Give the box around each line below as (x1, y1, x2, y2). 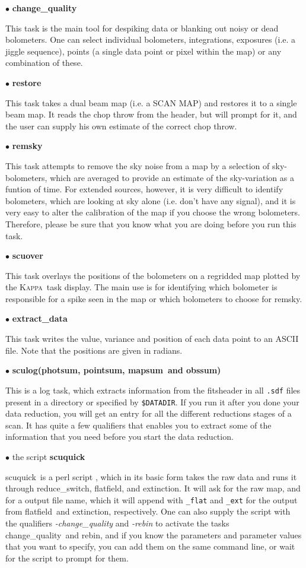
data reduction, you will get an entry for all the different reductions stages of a (5, 407, 292, 420)
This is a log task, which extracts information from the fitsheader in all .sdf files (5, 383, 301, 396)
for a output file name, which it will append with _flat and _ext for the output (5, 493, 298, 506)
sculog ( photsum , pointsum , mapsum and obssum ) (12, 364, 221, 376)
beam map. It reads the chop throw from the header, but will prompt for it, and (5, 108, 297, 120)
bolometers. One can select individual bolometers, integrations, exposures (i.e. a (5, 33, 296, 46)
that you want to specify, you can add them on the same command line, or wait (5, 540, 295, 553)
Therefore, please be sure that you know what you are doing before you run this (5, 217, 297, 230)
